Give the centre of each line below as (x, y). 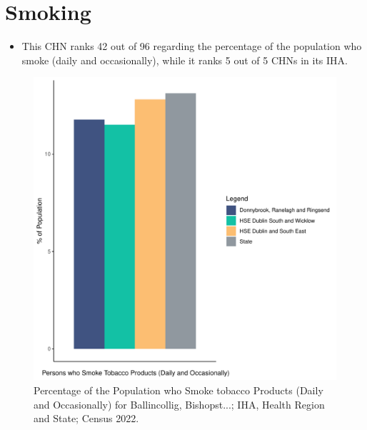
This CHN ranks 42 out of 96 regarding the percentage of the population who (192, 46)
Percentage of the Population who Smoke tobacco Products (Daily (179, 390)
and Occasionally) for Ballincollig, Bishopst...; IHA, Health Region (179, 404)
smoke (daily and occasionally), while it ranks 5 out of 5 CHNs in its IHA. (185, 60)
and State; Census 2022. (86, 418)
